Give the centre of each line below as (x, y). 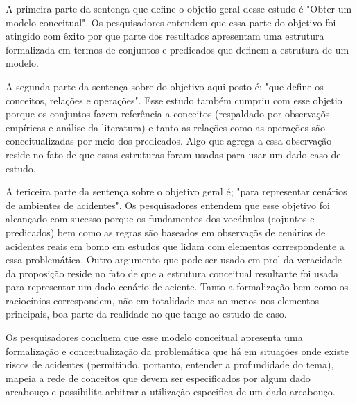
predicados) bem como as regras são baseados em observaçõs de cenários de (166, 232)
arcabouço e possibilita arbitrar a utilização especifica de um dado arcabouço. (171, 392)
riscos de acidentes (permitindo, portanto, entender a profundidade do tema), (170, 364)
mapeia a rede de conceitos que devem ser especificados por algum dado (158, 378)
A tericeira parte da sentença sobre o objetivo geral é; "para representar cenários (176, 191)
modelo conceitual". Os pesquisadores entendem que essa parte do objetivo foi (171, 22)
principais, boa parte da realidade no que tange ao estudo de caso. (146, 314)
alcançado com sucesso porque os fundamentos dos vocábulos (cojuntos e (160, 219)
